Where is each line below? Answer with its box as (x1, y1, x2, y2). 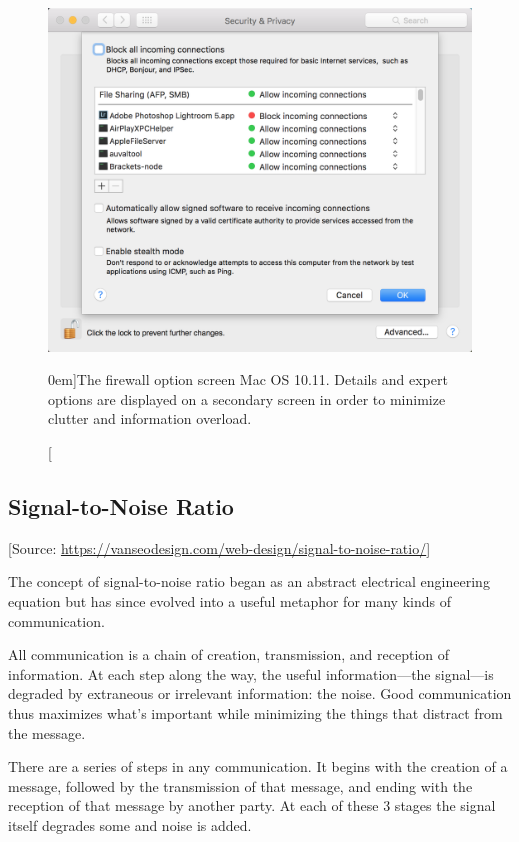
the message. (8, 722, 86, 743)
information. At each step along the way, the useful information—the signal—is (8, 663, 494, 684)
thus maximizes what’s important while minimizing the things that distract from (8, 703, 503, 723)
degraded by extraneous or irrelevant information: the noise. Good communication (8, 683, 512, 704)
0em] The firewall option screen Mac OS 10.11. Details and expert (48, 369, 448, 390)
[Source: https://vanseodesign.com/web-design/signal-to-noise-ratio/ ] (8, 537, 431, 558)
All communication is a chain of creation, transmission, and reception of (8, 644, 450, 665)
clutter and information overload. (48, 408, 252, 429)
